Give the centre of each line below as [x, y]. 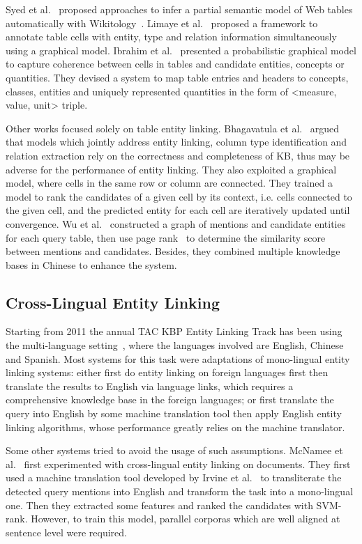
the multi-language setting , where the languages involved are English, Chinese [175, 345]
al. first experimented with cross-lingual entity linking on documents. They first [178, 464]
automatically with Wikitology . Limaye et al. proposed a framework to [162, 23]
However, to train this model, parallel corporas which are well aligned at [186, 519]
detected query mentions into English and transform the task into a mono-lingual [180, 491]
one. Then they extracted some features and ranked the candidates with [159, 505]
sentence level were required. [66, 532]
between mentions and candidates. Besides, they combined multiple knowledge [173, 251]
